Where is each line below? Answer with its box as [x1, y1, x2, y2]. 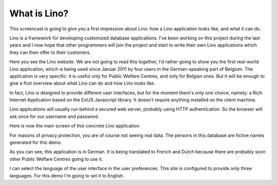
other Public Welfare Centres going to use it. [9, 156, 104, 162]
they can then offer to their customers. [9, 49, 91, 55]
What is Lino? [9, 8, 69, 19]
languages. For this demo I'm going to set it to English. [9, 172, 125, 179]
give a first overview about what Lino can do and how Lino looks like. [9, 80, 155, 87]
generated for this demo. [9, 139, 62, 146]
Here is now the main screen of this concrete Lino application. [9, 123, 141, 129]
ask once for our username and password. [9, 113, 100, 119]
